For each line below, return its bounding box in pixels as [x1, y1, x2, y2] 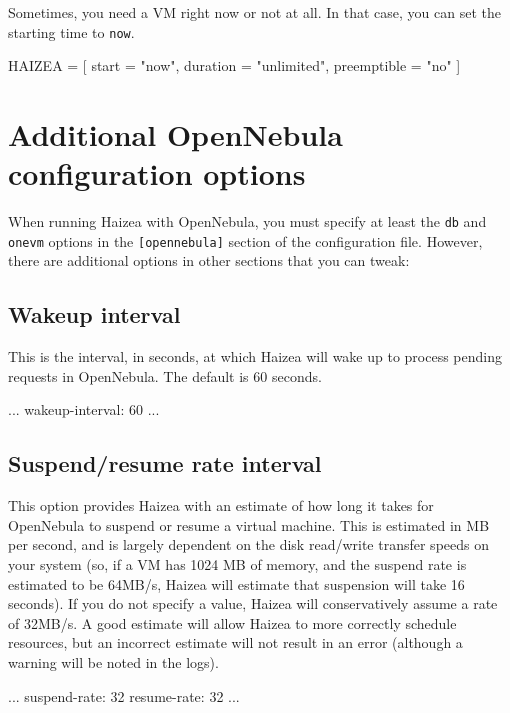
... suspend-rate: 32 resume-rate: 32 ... [8, 685, 240, 706]
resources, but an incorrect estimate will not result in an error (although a [8, 632, 463, 653]
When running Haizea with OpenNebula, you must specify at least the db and [8, 211, 487, 232]
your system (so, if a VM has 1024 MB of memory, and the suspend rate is [8, 554, 467, 575]
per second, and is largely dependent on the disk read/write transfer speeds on [8, 534, 489, 555]
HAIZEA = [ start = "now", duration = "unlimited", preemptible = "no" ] [8, 55, 461, 76]
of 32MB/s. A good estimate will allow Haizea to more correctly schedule [8, 612, 457, 633]
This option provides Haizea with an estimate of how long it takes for [8, 495, 434, 516]
